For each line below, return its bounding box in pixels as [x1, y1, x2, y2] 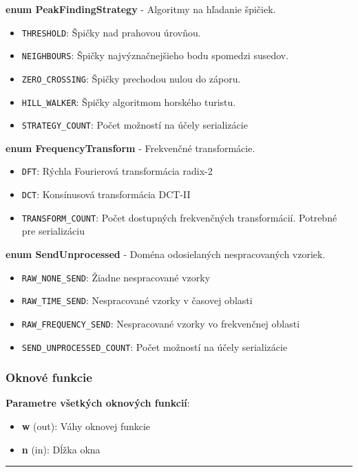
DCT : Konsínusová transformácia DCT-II [21, 187, 191, 202]
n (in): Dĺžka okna [21, 442, 101, 456]
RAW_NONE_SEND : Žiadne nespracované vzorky [21, 270, 211, 284]
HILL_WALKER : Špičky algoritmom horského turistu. [21, 94, 236, 109]
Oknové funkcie [6, 369, 92, 386]
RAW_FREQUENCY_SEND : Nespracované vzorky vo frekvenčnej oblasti [21, 316, 300, 330]
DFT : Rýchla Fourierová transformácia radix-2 [21, 164, 213, 178]
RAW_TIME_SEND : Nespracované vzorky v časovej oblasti [21, 293, 253, 308]
